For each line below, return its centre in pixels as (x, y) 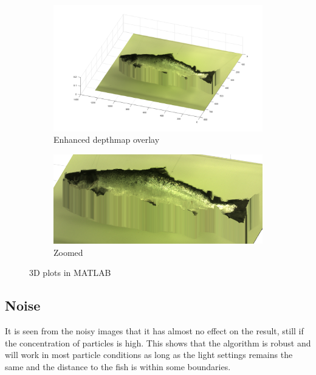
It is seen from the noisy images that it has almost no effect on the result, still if (154, 331)
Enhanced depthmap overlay (107, 139)
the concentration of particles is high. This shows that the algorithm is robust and (158, 342)
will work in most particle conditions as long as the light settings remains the (149, 355)
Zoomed (68, 252)
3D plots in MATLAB (70, 273)
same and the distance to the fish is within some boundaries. (118, 367)
